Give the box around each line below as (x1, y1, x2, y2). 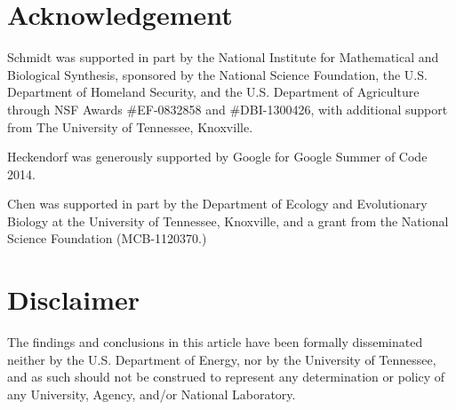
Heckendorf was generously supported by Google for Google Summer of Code (7, 147, 428, 166)
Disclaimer (7, 281, 140, 318)
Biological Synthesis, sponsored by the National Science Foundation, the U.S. (7, 65, 428, 83)
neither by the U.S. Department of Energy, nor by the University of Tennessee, (7, 350, 436, 368)
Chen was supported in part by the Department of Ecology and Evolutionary (7, 194, 428, 213)
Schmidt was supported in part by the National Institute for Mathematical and (7, 48, 439, 67)
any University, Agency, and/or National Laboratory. (7, 384, 296, 403)
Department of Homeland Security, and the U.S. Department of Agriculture (7, 83, 420, 101)
